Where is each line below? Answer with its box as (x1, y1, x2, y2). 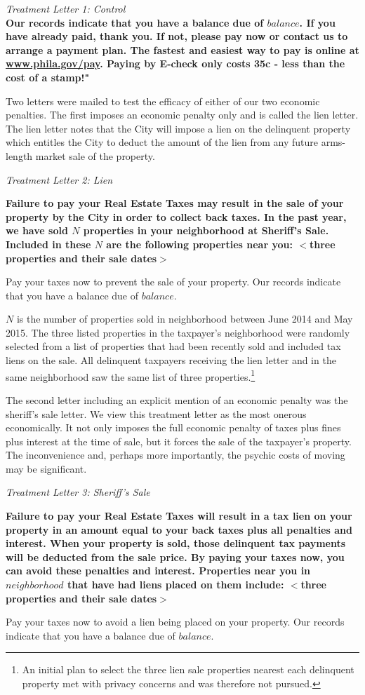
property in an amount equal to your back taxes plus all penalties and (6, 522, 352, 537)
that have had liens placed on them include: (67, 577, 284, 592)
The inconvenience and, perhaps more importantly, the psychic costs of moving (6, 447, 345, 462)
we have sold (6, 223, 68, 238)
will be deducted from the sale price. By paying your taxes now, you (6, 549, 345, 564)
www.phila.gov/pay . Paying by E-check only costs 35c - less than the (6, 56, 345, 71)
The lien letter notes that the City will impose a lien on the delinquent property (6, 121, 351, 135)
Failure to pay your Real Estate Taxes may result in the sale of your (6, 196, 344, 210)
